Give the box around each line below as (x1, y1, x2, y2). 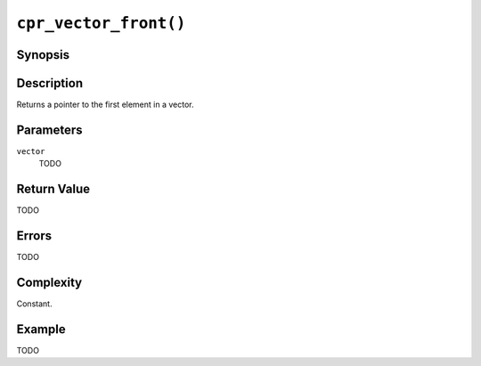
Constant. (16, 298, 53, 309)
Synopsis (16, 47, 70, 62)
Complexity (16, 275, 83, 289)
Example (16, 321, 66, 337)
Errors (16, 228, 53, 244)
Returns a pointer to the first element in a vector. (16, 99, 194, 110)
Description (16, 76, 84, 91)
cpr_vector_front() (16, 13, 186, 33)
